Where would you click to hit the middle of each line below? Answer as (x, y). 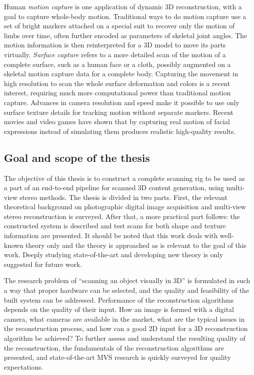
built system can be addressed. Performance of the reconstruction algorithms (119, 299)
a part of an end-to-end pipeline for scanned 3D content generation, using (114, 187)
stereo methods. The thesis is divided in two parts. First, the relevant (124, 197)
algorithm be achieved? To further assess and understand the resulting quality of (125, 338)
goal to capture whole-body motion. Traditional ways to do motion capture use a (125, 16)
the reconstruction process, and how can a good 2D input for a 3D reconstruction (126, 328)
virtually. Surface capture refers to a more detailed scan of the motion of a (115, 54)
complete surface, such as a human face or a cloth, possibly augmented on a (117, 64)
